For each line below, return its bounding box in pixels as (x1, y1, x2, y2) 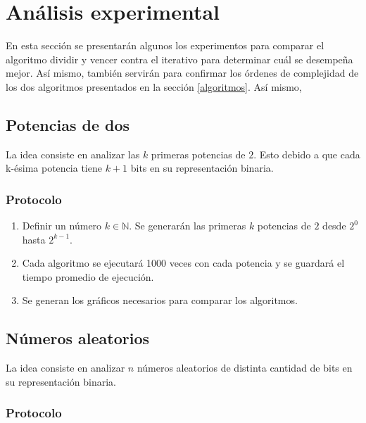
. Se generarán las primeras (129, 218, 246, 233)
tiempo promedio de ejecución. (22, 269, 154, 284)
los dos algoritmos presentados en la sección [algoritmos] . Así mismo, (6, 79, 302, 94)
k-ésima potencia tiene (6, 160, 102, 175)
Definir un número (22, 218, 102, 233)
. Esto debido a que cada (253, 146, 360, 161)
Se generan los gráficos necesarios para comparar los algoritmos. (22, 293, 298, 308)
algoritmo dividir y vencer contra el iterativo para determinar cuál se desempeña (6, 51, 353, 66)
